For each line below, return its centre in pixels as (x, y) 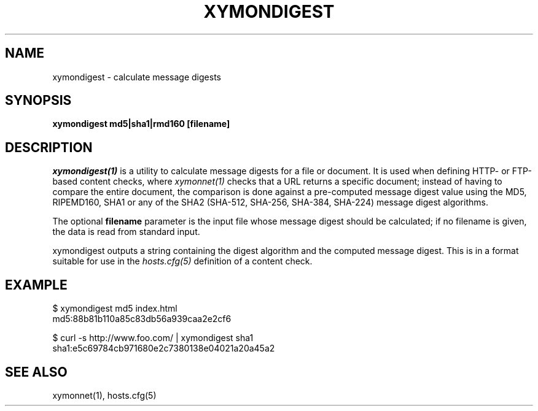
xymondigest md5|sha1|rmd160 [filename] (141, 124)
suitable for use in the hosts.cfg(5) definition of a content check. (182, 261)
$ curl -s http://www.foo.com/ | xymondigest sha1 (153, 338)
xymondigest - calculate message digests (137, 77)
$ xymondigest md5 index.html (115, 309)
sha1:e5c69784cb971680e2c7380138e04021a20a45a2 (164, 348)
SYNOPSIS (38, 101)
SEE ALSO (36, 372)
